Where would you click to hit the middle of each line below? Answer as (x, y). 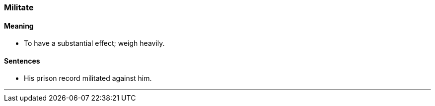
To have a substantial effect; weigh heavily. (94, 43)
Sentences (22, 61)
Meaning (19, 26)
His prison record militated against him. (88, 78)
